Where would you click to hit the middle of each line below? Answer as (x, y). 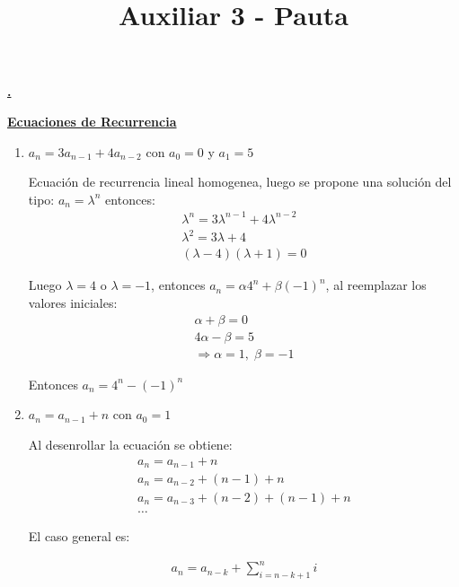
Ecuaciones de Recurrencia (92, 121)
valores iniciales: (73, 303)
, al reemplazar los (376, 285)
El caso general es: (79, 536)
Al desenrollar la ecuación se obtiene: (130, 444)
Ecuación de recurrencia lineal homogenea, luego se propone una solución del (240, 182)
